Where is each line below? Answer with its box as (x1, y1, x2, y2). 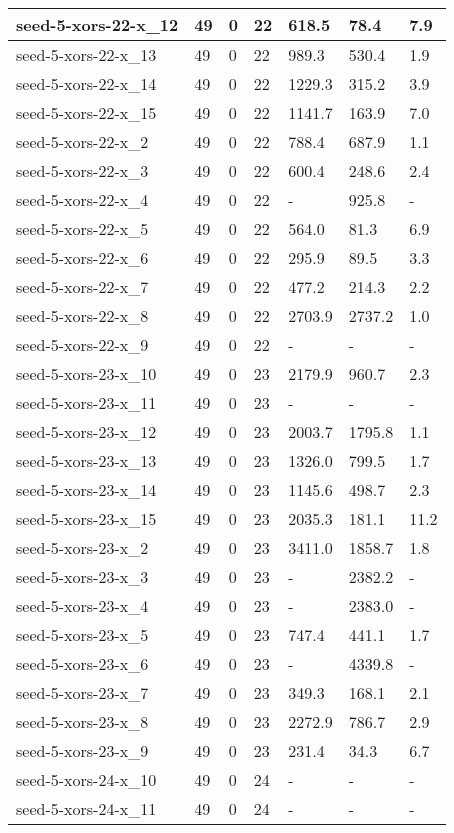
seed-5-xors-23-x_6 (16, 652, 149, 675)
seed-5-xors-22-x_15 (16, 101, 157, 124)
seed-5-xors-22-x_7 (16, 275, 149, 298)
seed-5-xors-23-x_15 (16, 507, 157, 530)
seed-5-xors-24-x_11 (16, 797, 157, 820)
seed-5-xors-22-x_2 (16, 130, 149, 153)
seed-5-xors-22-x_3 (16, 159, 149, 182)
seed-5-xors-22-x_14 (16, 72, 157, 95)
